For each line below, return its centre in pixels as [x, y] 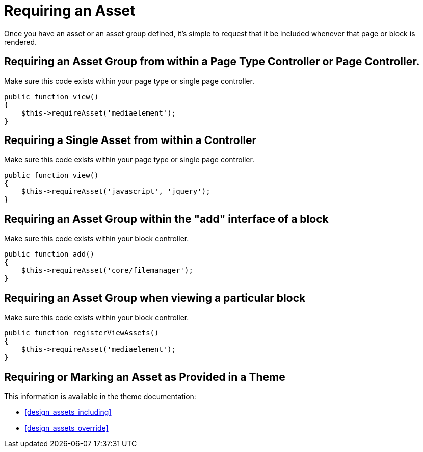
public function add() [49, 254]
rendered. [21, 42]
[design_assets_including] [68, 412]
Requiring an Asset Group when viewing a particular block [155, 298]
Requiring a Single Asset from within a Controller [130, 140]
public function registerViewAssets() [82, 333]
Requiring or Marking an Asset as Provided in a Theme [145, 377]
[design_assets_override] [67, 428]
